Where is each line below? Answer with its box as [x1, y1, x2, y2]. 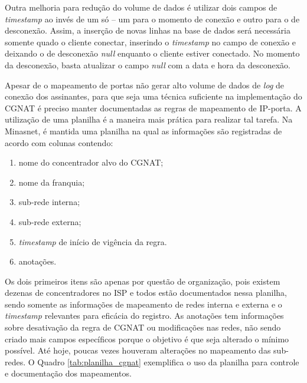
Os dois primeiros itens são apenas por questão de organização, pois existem [5, 275, 280, 287]
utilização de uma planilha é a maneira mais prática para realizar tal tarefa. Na [5, 113, 293, 126]
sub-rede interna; [18, 196, 80, 208]
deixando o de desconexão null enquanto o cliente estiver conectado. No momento [5, 47, 300, 60]
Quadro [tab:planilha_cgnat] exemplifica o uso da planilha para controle [37, 355, 299, 368]
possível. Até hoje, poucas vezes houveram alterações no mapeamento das [5, 344, 271, 356]
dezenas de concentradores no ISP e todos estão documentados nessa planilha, [5, 286, 287, 299]
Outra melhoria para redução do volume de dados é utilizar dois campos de [5, 1, 277, 13]
